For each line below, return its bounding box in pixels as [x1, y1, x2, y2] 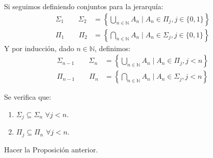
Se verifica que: [4, 92, 52, 102]
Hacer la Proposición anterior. [4, 144, 98, 154]
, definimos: [94, 42, 131, 53]
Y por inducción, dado [4, 42, 74, 53]
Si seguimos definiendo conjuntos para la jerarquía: [4, 1, 163, 11]
